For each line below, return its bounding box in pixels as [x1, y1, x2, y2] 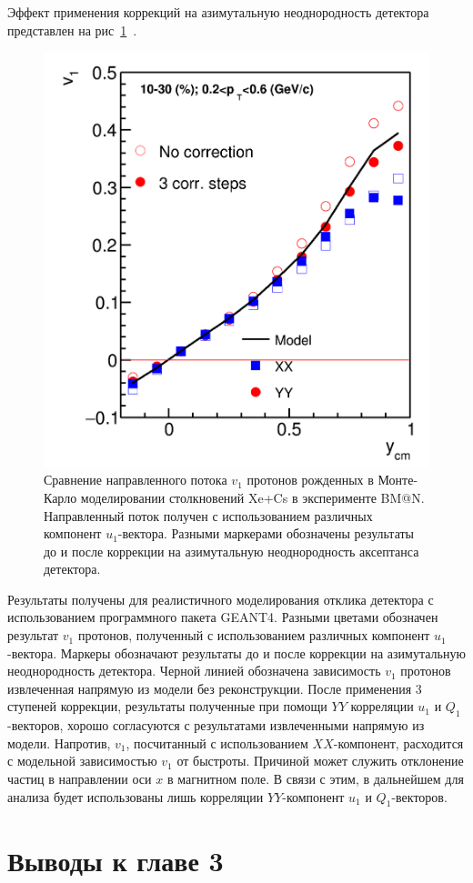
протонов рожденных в [247, 470, 374, 489]
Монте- [377, 470, 418, 489]
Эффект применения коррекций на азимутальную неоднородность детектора [7, 3, 429, 21]
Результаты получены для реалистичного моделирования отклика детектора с [7, 589, 434, 608]
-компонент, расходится [333, 733, 464, 752]
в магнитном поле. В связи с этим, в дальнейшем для [166, 769, 464, 788]
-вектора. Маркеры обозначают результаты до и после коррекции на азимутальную [7, 643, 466, 662]
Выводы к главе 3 [7, 841, 224, 878]
